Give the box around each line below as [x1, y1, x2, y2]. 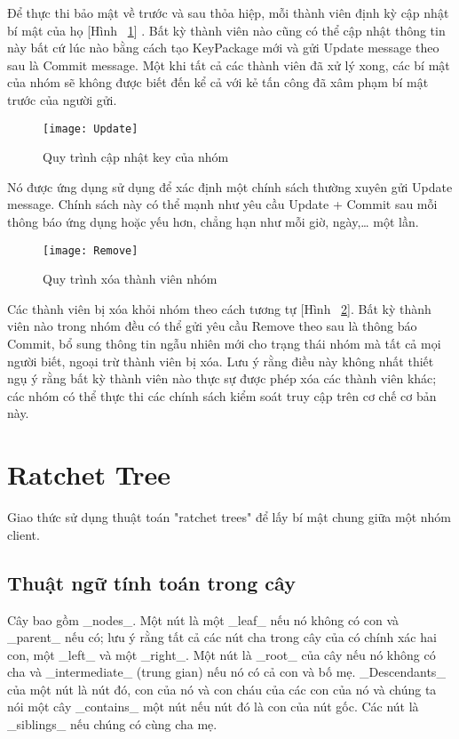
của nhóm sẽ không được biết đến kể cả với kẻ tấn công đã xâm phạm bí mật [7, 73, 429, 92]
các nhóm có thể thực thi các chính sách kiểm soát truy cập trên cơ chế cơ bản [7, 386, 437, 405]
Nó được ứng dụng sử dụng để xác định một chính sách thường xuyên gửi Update [7, 177, 453, 196]
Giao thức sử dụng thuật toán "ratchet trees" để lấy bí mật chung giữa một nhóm [7, 508, 452, 526]
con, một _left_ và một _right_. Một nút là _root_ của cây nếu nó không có [7, 645, 436, 663]
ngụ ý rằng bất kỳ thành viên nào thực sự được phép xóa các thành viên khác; [7, 369, 437, 388]
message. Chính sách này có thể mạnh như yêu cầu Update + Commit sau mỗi [7, 195, 438, 213]
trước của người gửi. [7, 90, 117, 108]
